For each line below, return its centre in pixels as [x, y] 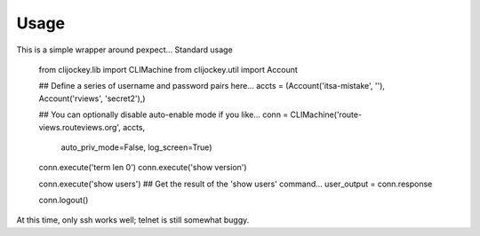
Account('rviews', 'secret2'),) [92, 98]
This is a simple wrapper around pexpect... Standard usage [124, 50]
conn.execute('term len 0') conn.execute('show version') [143, 168]
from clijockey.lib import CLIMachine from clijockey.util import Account [168, 69]
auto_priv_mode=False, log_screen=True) [136, 147]
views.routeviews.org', [80, 127]
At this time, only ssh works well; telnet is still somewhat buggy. [133, 220]
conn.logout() [64, 201]
